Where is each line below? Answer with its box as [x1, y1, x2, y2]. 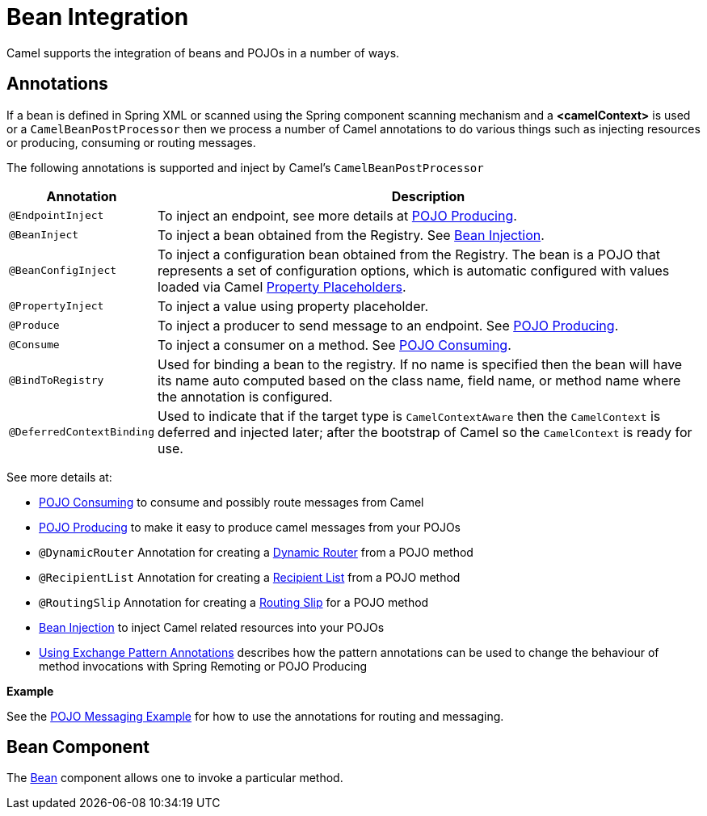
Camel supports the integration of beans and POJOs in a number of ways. [6, 45, 400, 60]
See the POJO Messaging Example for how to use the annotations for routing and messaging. [6, 709, 504, 723]
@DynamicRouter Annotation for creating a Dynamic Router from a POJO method [39, 545, 473, 559]
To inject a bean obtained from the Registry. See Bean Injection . [158, 226, 545, 243]
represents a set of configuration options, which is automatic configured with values [158, 262, 670, 279]
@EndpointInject [9, 209, 104, 222]
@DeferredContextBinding [9, 426, 155, 439]
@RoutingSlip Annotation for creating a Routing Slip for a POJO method [39, 595, 429, 609]
